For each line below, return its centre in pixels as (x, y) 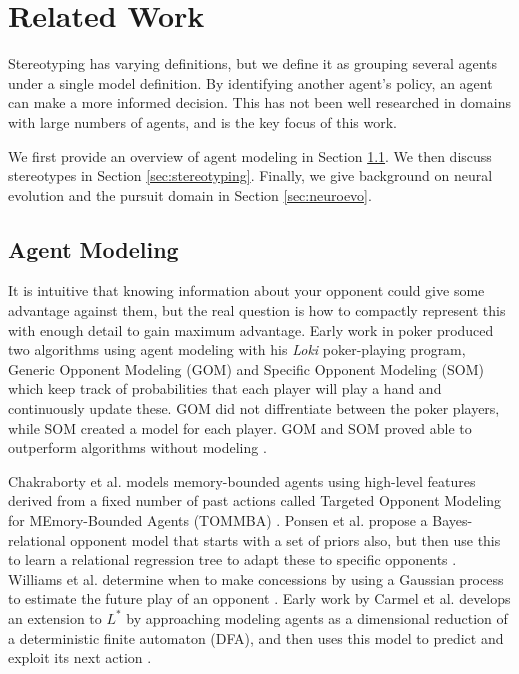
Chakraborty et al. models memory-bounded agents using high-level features (242, 480)
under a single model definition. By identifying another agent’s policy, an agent (250, 82)
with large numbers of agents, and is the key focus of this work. (202, 121)
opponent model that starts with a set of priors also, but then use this (285, 539)
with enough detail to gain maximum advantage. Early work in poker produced (251, 329)
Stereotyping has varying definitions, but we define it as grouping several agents (253, 63)
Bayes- (452, 520)
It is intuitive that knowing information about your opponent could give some (246, 290)
